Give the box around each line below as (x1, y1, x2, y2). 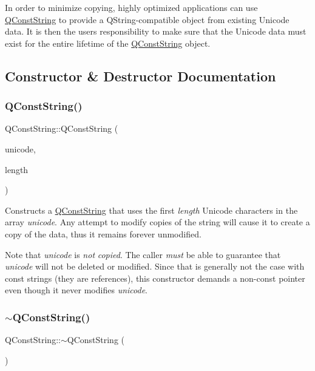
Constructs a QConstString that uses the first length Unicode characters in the (5, 203, 298, 216)
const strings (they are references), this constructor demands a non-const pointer (5, 271, 305, 284)
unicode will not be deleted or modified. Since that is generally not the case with (5, 260, 305, 273)
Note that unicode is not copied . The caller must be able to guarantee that (5, 248, 281, 260)
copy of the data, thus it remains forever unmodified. (5, 227, 202, 240)
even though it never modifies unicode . (5, 284, 147, 296)
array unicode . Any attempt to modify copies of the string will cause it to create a (5, 216, 310, 228)
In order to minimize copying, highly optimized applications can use (5, 1, 258, 13)
